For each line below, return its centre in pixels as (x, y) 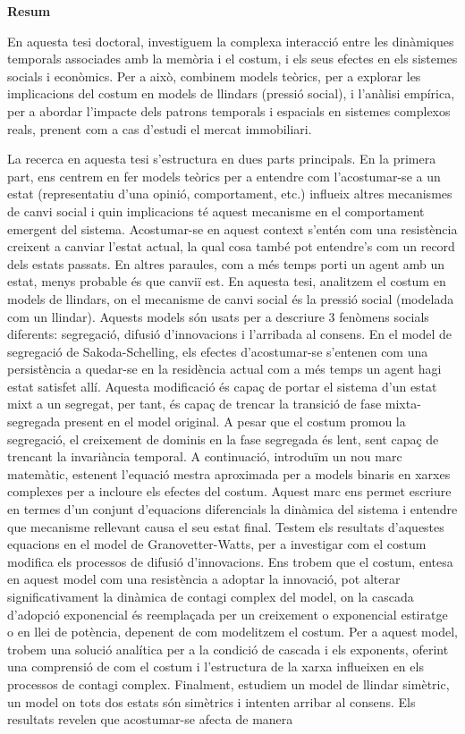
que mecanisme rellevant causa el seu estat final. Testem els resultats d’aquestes (226, 526)
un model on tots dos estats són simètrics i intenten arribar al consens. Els (211, 701)
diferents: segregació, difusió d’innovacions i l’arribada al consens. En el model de (230, 334)
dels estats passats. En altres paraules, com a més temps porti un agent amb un (226, 263)
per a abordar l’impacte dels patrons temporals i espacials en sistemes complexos (229, 110)
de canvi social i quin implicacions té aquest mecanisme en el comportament (216, 211)
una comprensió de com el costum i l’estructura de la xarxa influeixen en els (216, 667)
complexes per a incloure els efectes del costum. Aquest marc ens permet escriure (229, 491)
